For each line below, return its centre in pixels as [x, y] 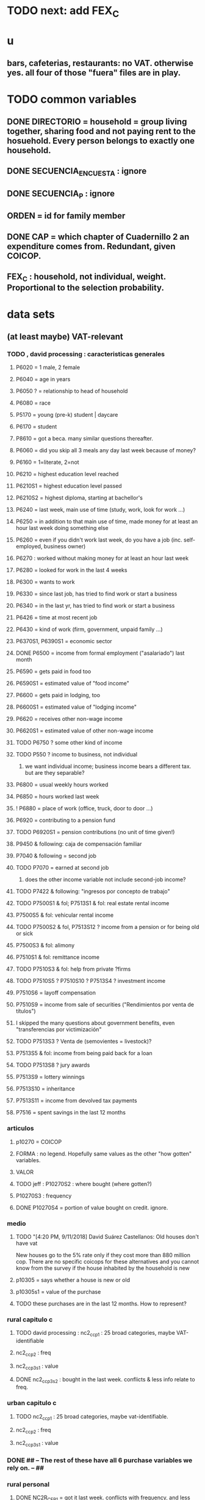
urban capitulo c [32, 1403]
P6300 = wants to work [45, 582]
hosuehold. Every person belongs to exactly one [101, 140]
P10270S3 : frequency [44, 1196]
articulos [20, 1129]
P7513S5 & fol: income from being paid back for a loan [84, 1053]
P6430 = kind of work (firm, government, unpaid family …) [89, 629]
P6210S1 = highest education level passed [69, 486]
